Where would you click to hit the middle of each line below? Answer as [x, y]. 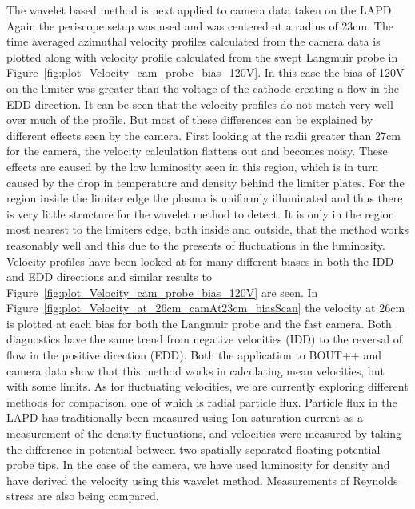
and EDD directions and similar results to [109, 277]
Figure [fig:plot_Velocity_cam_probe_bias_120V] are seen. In [162, 292]
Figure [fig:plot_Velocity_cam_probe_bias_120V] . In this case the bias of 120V [206, 72]
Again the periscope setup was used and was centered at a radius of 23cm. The [200, 25]
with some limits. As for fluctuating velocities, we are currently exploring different [207, 386]
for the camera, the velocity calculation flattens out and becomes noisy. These [197, 151]
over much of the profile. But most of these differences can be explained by [190, 120]
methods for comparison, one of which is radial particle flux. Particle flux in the [202, 401]
